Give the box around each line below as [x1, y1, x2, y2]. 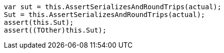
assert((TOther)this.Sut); [4, 26, 107, 34]
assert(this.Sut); [4, 18, 74, 26]
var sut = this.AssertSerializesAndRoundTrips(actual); [4, 3, 222, 11]
